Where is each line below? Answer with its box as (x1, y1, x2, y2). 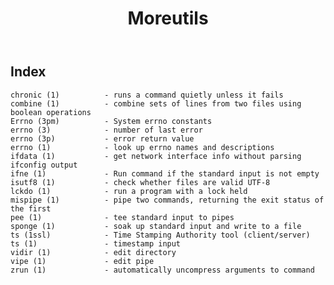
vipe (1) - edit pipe (10, 256, 155, 266)
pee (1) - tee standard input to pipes (10, 212, 235, 222)
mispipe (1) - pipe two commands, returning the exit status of (10, 195, 325, 205)
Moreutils (127, 7, 209, 30)
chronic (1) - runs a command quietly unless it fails (10, 90, 284, 100)
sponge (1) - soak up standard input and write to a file (10, 221, 302, 231)
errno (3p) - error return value (10, 133, 195, 144)
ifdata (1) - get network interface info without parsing (10, 151, 302, 161)
